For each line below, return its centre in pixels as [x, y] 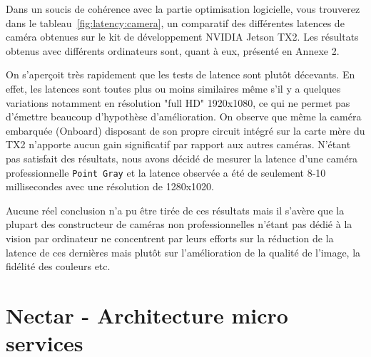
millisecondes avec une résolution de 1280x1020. [110, 186]
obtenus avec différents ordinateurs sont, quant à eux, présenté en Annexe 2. [173, 50]
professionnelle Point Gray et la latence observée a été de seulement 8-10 [166, 172]
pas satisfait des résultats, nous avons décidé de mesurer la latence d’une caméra [182, 158]
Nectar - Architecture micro [147, 315]
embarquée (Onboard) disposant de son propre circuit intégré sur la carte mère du [185, 130]
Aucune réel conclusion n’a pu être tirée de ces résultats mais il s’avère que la [175, 210]
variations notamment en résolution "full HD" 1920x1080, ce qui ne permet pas [178, 102]
